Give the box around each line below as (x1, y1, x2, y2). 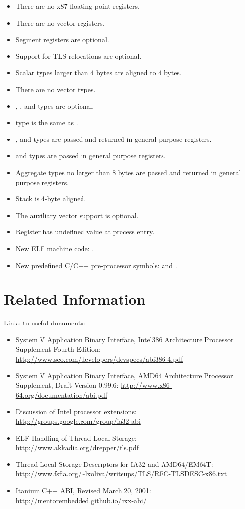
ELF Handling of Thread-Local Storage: (15, 432, 137, 443)
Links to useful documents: (4, 318, 85, 328)
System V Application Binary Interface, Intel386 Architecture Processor (15, 334, 234, 344)
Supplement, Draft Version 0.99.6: (15, 380, 119, 390)
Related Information (4, 289, 146, 309)
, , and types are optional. (15, 100, 94, 111)
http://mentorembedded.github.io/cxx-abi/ (15, 495, 147, 505)
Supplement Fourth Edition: (15, 344, 101, 354)
